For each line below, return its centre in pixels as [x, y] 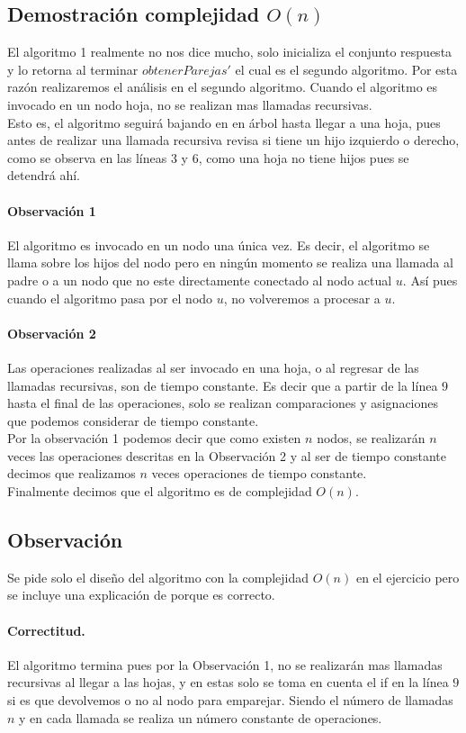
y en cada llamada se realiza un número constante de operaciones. [201, 717]
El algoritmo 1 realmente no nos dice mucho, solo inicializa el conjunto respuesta [230, 52]
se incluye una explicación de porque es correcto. [141, 595]
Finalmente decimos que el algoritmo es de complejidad [160, 491]
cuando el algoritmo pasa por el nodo [110, 298]
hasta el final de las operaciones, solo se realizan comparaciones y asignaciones [223, 403]
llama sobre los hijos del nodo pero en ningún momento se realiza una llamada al [230, 262]
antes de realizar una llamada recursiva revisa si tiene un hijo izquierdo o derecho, [233, 140]
